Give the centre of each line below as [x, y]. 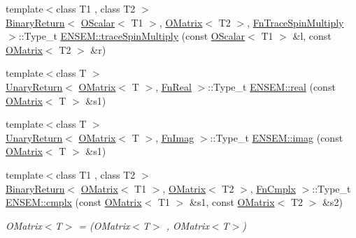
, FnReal [173, 86]
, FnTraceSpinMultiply [296, 22]
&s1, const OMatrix [232, 202]
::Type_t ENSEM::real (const [272, 86]
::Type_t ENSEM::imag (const [277, 137]
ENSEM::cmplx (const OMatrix [74, 202]
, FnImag [175, 137]
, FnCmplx [273, 188]
